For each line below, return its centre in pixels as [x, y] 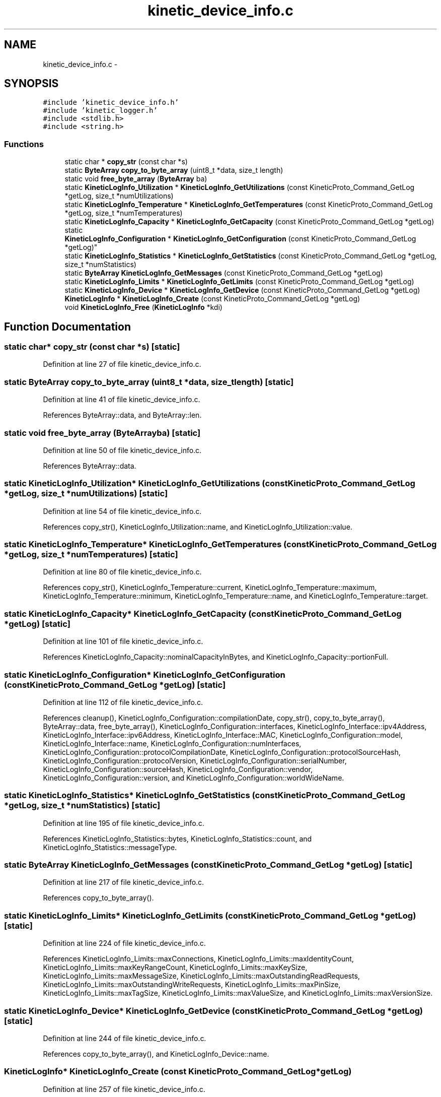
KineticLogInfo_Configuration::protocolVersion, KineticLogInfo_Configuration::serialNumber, [195, 760]
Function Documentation [67, 327]
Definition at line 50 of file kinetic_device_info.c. [122, 450]
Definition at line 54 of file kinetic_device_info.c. [122, 511]
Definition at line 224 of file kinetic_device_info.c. [124, 943]
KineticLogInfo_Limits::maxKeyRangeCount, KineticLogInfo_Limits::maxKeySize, [175, 967]
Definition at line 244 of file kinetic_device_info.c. [125, 1038]
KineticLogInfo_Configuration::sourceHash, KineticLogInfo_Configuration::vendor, [178, 769]
